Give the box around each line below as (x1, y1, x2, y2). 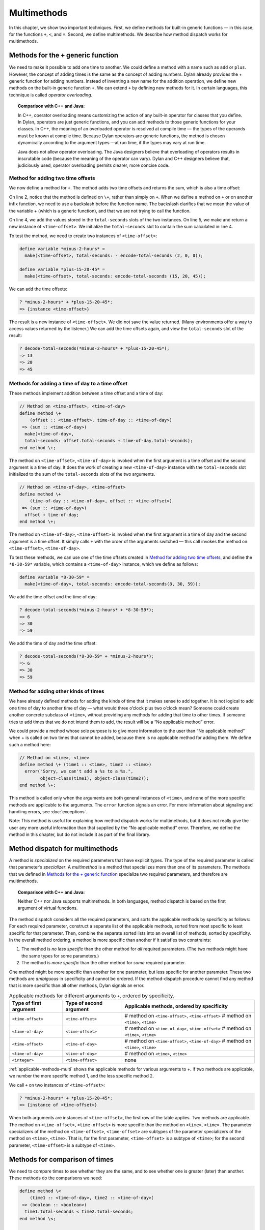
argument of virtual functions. (18, 905, 78, 911)
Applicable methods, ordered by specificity (124, 1003, 228, 1010)
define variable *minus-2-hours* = (19, 246, 105, 251)
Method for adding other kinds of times (9, 688, 105, 695)
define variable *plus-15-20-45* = (19, 266, 105, 272)
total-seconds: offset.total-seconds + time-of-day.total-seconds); (25, 438, 193, 444)
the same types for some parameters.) (21, 953, 99, 959)
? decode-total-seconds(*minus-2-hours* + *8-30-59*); (19, 607, 154, 613)
